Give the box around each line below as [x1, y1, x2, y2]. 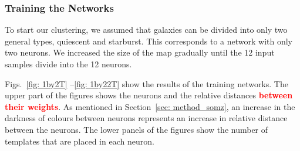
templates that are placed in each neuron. [5, 135, 154, 147]
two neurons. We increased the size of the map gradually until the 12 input [5, 46, 275, 59]
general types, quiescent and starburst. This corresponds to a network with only [5, 35, 292, 47]
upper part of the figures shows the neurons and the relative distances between [5, 89, 293, 101]
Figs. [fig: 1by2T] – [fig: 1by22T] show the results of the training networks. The [5, 77, 288, 90]
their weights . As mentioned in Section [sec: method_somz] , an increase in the [5, 100, 295, 112]
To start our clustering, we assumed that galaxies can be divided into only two [5, 23, 288, 36]
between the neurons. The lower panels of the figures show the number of [5, 123, 268, 135]
